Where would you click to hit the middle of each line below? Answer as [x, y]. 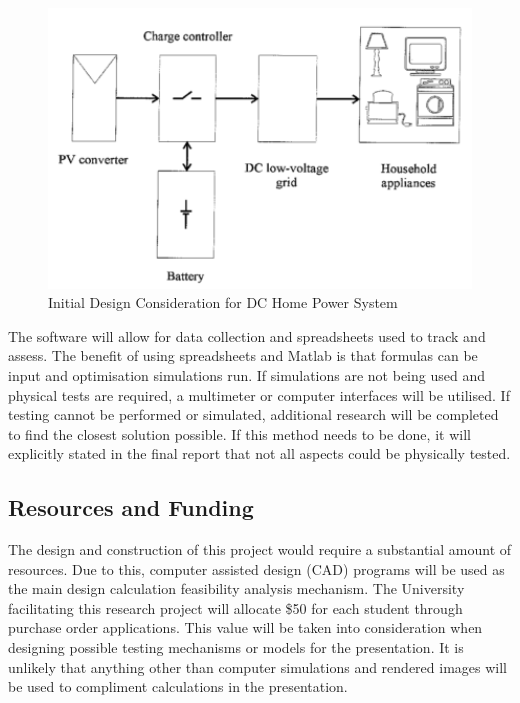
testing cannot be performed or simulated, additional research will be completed [253, 414]
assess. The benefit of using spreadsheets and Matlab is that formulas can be [243, 355]
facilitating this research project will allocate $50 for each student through [235, 607]
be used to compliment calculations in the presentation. [178, 686]
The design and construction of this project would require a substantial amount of [260, 549]
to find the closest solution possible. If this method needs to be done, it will [239, 433]
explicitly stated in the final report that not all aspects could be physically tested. [259, 453]
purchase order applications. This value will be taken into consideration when [245, 627]
